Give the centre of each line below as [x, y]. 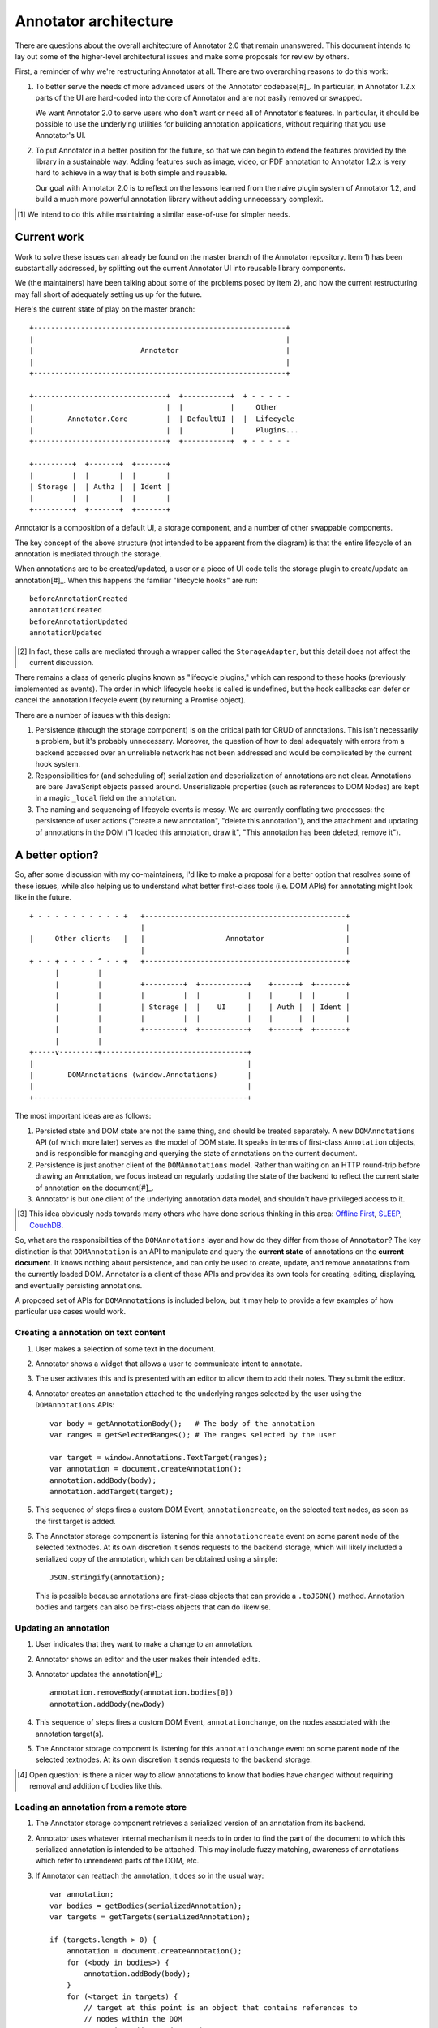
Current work [49, 237]
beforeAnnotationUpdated [79, 621]
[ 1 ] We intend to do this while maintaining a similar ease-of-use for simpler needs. [154, 214]
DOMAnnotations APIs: [75, 1405]
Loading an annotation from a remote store [101, 1807]
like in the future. [43, 897]
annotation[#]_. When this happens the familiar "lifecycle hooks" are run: [137, 580]
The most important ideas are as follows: [83, 1116]
